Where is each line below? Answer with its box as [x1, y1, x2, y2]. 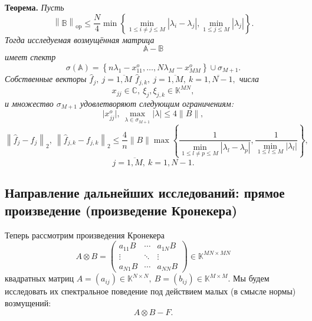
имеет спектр [5, 51, 56, 63]
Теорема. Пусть [5, 1, 64, 13]
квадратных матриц [5, 272, 74, 284]
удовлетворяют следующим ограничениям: [80, 97, 234, 109]
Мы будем [233, 272, 270, 284]
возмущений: [5, 296, 51, 309]
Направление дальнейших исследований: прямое [5, 184, 285, 202]
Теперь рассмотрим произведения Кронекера [5, 228, 165, 241]
